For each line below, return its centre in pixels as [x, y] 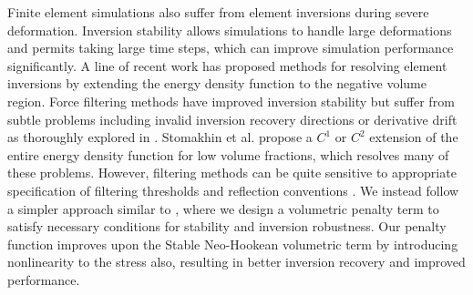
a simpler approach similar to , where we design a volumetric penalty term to [223, 208]
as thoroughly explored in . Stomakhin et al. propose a [160, 137]
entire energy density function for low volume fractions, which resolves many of [228, 154]
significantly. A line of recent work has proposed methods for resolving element [227, 65]
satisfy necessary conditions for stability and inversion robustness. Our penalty [227, 226]
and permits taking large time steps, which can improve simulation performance [231, 48]
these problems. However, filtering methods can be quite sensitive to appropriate [232, 173]
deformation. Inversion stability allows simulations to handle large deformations [230, 30]
